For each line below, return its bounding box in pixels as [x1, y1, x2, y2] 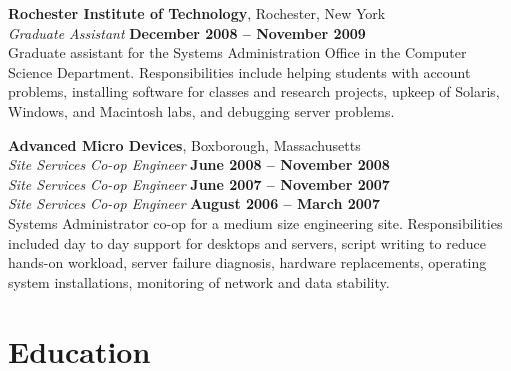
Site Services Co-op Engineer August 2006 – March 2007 [8, 193, 380, 214]
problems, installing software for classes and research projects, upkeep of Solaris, [8, 81, 500, 102]
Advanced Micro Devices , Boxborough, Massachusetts [8, 134, 361, 155]
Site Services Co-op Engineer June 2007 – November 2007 [8, 173, 390, 194]
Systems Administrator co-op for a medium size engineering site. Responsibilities [8, 212, 503, 233]
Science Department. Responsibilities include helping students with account [8, 61, 471, 82]
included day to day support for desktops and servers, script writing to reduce [8, 232, 486, 253]
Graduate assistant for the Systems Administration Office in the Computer [8, 42, 467, 63]
